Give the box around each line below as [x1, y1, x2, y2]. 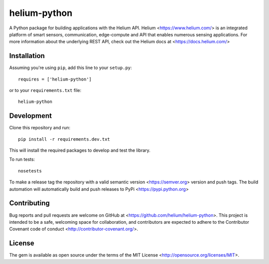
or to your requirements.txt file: [9, 88, 82, 93]
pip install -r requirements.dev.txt [18, 136, 111, 142]
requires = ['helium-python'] [18, 76, 92, 82]
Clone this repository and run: [9, 125, 71, 131]
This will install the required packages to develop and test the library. [9, 147, 150, 154]
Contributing [9, 199, 50, 207]
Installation [9, 52, 45, 60]
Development [9, 112, 52, 120]
